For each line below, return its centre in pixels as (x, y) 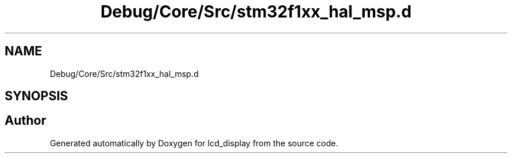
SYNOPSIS (37, 96)
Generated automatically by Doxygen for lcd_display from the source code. (194, 143)
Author (25, 121)
